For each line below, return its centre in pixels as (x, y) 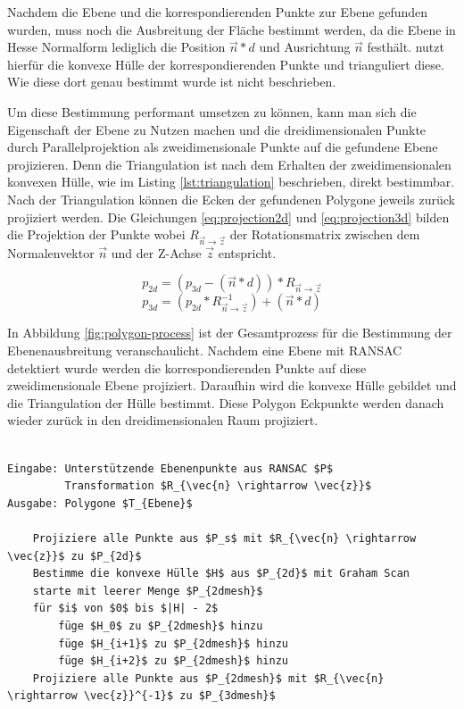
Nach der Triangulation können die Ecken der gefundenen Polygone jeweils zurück (231, 199)
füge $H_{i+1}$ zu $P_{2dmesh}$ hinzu (173, 643)
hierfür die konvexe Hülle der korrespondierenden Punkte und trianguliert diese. (226, 64)
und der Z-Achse (156, 252)
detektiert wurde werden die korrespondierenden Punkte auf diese (187, 367)
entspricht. (247, 252)
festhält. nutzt (406, 47)
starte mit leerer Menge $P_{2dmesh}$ (148, 591)
